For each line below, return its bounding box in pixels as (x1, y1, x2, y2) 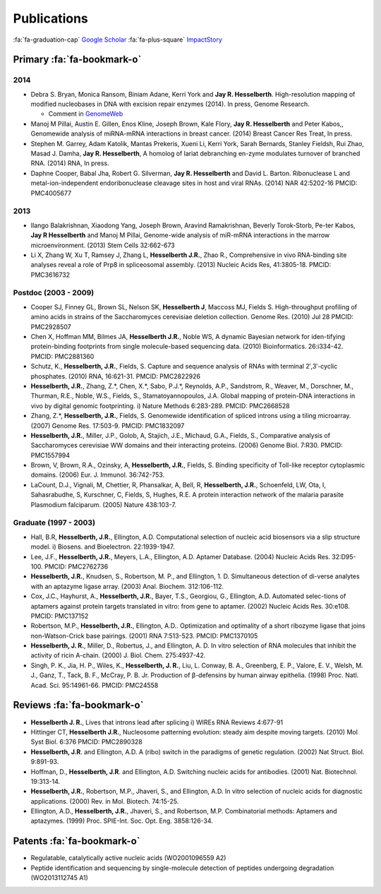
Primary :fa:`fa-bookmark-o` (13, 54, 142, 66)
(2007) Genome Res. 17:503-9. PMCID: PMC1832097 (30, 421, 185, 430)
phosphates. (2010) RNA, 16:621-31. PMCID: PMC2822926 (30, 371, 201, 381)
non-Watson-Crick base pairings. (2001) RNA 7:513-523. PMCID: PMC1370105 (30, 631, 258, 640)
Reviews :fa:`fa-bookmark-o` (13, 699, 144, 711)
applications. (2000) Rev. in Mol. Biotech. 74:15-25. (30, 797, 179, 805)
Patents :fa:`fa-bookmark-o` (13, 835, 140, 847)
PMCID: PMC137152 (30, 612, 89, 620)
